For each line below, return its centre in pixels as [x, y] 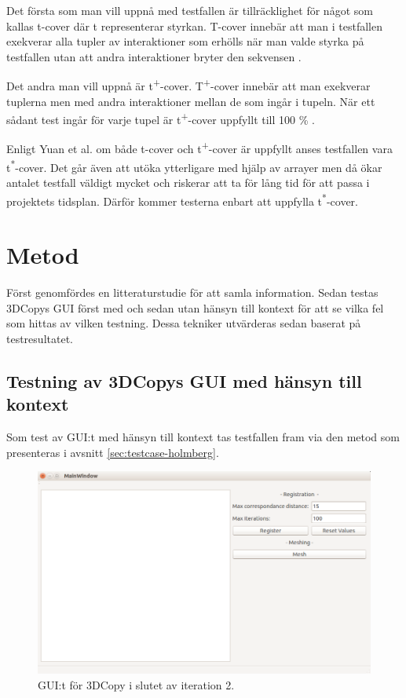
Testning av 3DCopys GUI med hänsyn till [184, 380]
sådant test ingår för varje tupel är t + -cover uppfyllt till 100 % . [161, 118]
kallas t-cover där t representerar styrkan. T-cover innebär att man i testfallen [194, 26]
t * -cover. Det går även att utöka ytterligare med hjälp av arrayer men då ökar [194, 166]
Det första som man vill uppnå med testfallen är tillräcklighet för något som [190, 10]
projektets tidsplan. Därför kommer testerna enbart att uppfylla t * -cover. [182, 199]
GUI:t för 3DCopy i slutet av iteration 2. [136, 684]
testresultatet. [40, 338]
